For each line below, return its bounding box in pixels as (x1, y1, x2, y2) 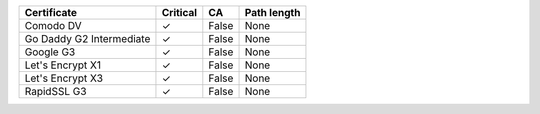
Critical (161, 6, 198, 19)
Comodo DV (24, 19, 82, 32)
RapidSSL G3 (24, 85, 87, 98)
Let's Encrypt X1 (24, 58, 102, 72)
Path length (244, 6, 301, 19)
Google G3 (24, 45, 76, 59)
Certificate (24, 6, 78, 19)
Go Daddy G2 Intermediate (24, 32, 151, 45)
